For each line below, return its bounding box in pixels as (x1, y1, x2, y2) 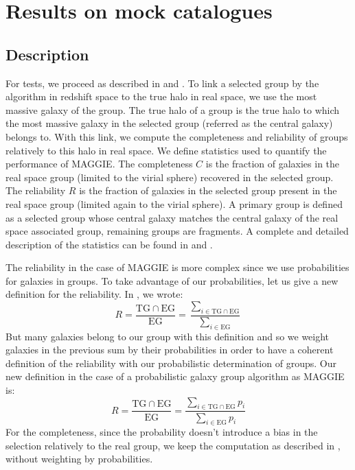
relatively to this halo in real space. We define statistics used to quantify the (5, 143, 327, 157)
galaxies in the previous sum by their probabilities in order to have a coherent (5, 342, 334, 357)
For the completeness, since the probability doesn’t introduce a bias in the (5, 425, 318, 439)
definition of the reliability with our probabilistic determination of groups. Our (5, 355, 336, 370)
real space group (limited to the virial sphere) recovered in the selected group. (5, 169, 334, 184)
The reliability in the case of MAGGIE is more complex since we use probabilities (5, 260, 350, 274)
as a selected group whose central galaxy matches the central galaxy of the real (5, 210, 339, 224)
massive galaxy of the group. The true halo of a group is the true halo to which (5, 102, 340, 117)
